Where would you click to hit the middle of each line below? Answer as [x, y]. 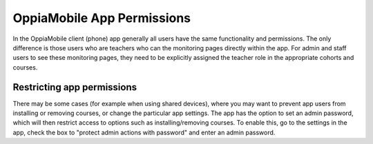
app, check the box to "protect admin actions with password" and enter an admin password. [144, 132]
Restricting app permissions [75, 87]
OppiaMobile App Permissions [102, 18]
